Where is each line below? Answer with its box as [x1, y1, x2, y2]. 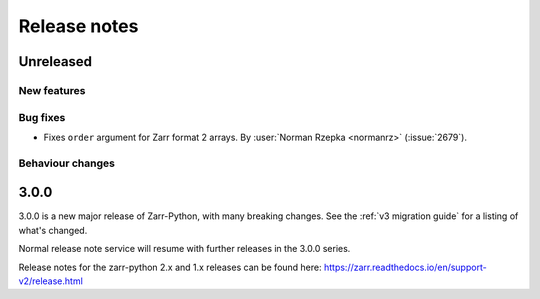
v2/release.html [18, 275, 84, 287]
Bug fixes [18, 110, 66, 124]
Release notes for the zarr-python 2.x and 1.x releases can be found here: [18, 261, 322, 273]
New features [18, 83, 86, 97]
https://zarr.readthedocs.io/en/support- [323, 261, 487, 273]
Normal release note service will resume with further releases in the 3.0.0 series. [18, 243, 351, 255]
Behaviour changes [18, 156, 115, 170]
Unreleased [18, 53, 93, 70]
